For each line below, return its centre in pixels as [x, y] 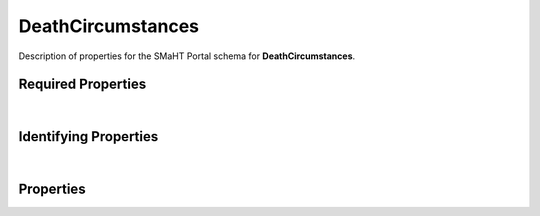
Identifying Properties [88, 136]
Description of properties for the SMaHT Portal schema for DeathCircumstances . [187, 56]
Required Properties [82, 84]
